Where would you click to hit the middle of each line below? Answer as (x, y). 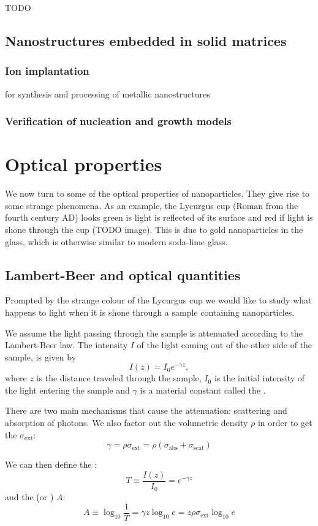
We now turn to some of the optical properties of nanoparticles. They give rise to (157, 193)
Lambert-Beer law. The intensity (66, 345)
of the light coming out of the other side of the (225, 345)
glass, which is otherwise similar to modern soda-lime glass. (116, 241)
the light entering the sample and (67, 390)
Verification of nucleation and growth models (118, 121)
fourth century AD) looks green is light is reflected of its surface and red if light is (159, 217)
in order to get (285, 423)
